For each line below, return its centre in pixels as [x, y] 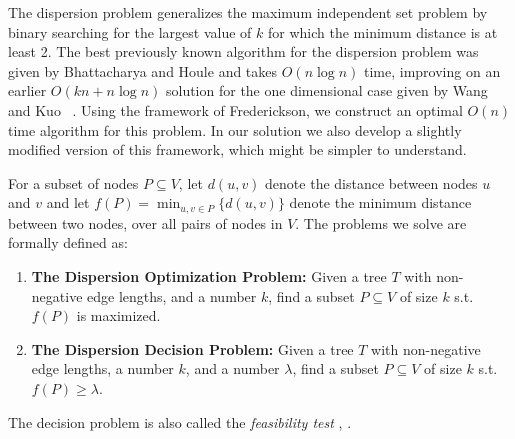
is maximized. [118, 315]
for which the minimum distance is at [383, 31]
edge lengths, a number [102, 368]
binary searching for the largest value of [130, 31]
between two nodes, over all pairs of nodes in [145, 222]
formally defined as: [68, 242]
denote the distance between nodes [371, 182]
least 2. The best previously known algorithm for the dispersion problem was [243, 51]
